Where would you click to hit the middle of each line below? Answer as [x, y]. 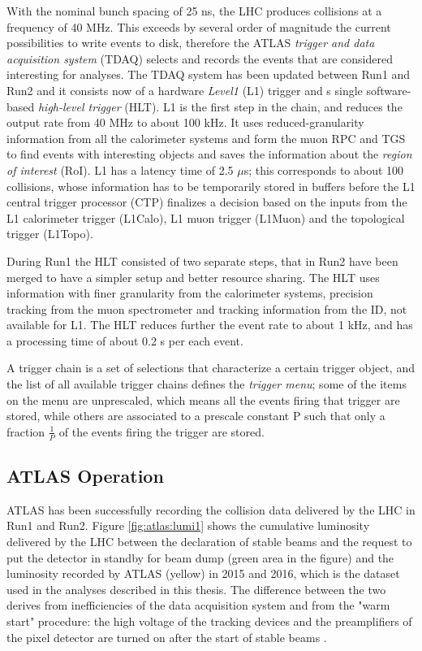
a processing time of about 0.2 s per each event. [125, 340]
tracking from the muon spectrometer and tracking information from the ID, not [207, 308]
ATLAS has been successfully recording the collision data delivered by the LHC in [211, 509]
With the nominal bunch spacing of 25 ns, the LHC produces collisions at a [194, 11]
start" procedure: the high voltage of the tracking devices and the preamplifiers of [209, 621]
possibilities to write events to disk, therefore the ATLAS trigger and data [191, 43]
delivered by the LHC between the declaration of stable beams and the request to [209, 542]
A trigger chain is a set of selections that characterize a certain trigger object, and [211, 368]
